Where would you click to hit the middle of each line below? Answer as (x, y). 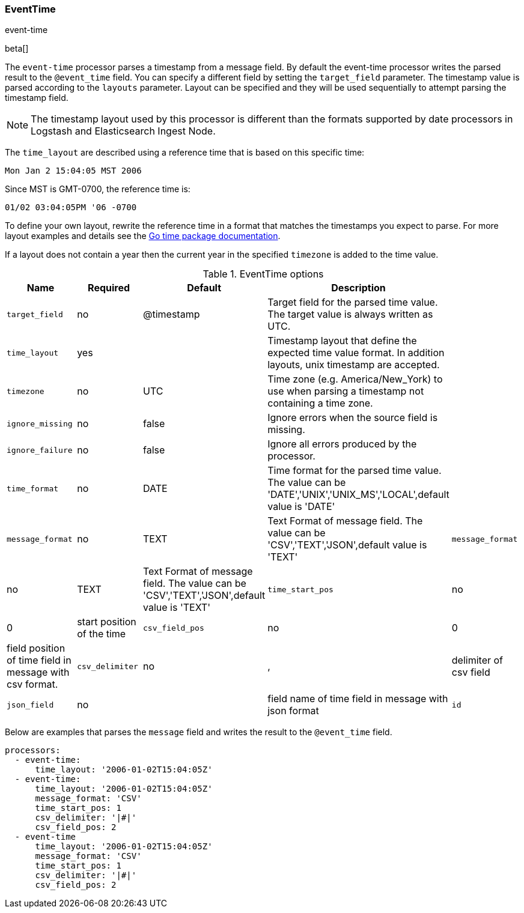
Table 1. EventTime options (263, 274)
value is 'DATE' (301, 507)
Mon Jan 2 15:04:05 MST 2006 (73, 171)
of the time (102, 634)
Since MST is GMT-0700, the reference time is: (98, 189)
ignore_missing (40, 423)
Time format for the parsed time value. (355, 471)
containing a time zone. (320, 403)
